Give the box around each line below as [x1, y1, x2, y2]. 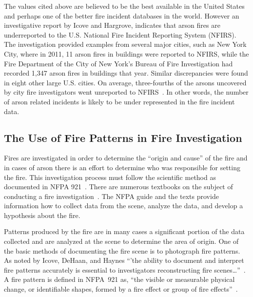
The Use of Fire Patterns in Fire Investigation [4, 130, 242, 145]
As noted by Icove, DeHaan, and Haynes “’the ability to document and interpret [4, 255, 244, 265]
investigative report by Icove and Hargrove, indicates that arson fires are [4, 20, 220, 30]
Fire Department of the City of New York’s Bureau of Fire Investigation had [4, 58, 233, 68]
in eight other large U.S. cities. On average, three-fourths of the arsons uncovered [4, 77, 247, 87]
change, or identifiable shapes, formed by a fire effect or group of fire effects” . [4, 284, 238, 294]
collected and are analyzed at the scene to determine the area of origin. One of [4, 236, 239, 246]
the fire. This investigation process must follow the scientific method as [4, 172, 216, 182]
